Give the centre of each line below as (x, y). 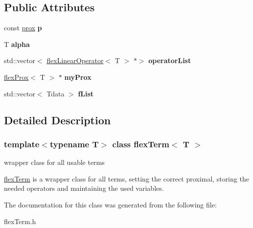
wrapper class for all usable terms (54, 162)
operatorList (170, 60)
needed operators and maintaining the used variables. (84, 188)
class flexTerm (141, 144)
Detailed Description (57, 120)
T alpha (17, 44)
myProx (78, 77)
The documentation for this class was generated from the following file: (110, 204)
